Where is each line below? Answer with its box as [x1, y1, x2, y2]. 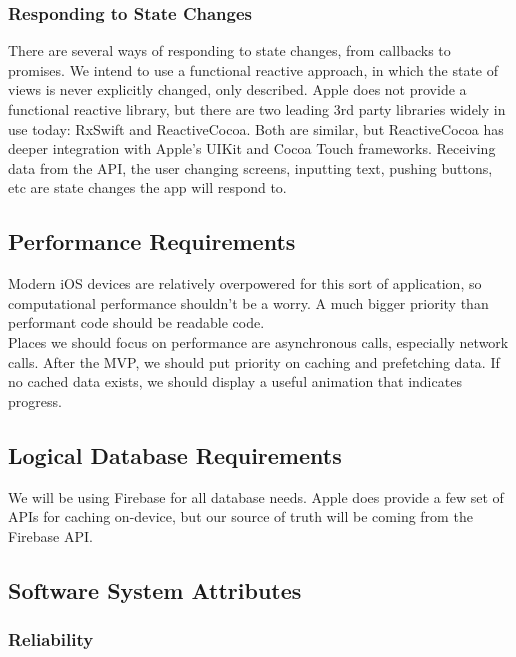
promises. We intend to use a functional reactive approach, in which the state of [8, 59, 499, 80]
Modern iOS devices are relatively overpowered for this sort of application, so [8, 273, 482, 294]
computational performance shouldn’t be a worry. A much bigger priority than [8, 292, 489, 313]
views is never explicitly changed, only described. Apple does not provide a [8, 79, 467, 100]
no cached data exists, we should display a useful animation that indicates [8, 371, 462, 392]
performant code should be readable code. [8, 312, 265, 333]
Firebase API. [8, 525, 93, 546]
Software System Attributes [8, 574, 302, 605]
